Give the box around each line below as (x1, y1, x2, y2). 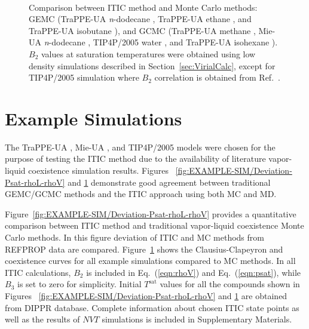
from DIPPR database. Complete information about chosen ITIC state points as (5, 301, 299, 313)
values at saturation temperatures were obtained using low (41, 47, 256, 60)
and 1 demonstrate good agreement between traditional (68, 176, 271, 188)
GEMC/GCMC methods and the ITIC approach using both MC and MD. (5, 187, 277, 200)
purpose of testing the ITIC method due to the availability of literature (5, 152, 266, 165)
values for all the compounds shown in (160, 278, 300, 290)
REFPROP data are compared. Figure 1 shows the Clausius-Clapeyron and (5, 242, 283, 255)
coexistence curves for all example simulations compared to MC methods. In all (5, 254, 296, 267)
